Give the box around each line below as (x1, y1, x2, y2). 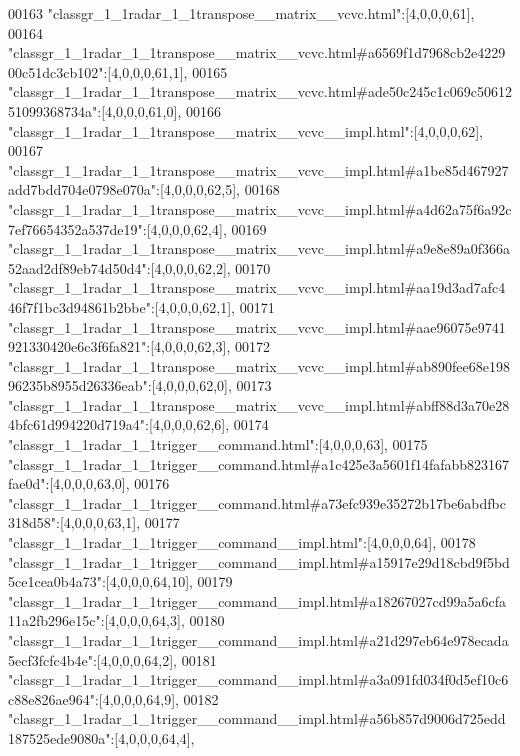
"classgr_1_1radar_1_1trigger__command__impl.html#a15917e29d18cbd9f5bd (8, 551, 510, 572)
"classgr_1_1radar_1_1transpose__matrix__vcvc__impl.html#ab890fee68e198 (8, 355, 510, 376)
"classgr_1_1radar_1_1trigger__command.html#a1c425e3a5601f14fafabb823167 (8, 453, 510, 474)
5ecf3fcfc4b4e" (8, 649, 93, 670)
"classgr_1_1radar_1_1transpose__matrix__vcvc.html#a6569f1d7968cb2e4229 (8, 42, 506, 63)
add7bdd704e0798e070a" (8, 179, 156, 200)
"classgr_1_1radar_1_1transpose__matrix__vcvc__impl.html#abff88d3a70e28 (8, 394, 510, 415)
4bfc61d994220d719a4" (8, 414, 146, 435)
